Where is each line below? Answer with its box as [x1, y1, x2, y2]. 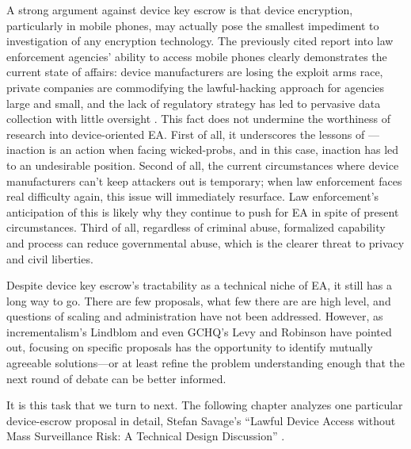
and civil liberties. [6, 250, 93, 267]
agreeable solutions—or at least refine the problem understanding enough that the [6, 355, 405, 371]
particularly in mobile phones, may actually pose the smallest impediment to [6, 17, 379, 33]
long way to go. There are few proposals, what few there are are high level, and [6, 292, 391, 309]
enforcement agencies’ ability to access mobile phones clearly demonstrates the [6, 48, 387, 64]
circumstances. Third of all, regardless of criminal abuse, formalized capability [6, 219, 386, 236]
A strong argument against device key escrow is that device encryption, [6, 2, 353, 17]
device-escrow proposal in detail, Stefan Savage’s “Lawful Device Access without [6, 412, 396, 428]
